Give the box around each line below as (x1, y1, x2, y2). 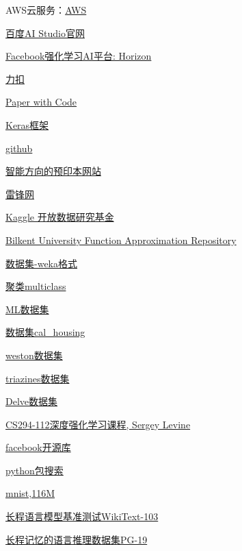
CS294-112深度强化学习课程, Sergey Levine (5, 417, 191, 431)
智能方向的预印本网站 (5, 164, 101, 178)
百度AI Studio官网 (5, 25, 85, 40)
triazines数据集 (5, 371, 70, 385)
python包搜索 (5, 463, 64, 477)
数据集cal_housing (5, 325, 85, 339)
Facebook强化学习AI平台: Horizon (5, 49, 152, 63)
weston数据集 (5, 347, 63, 362)
